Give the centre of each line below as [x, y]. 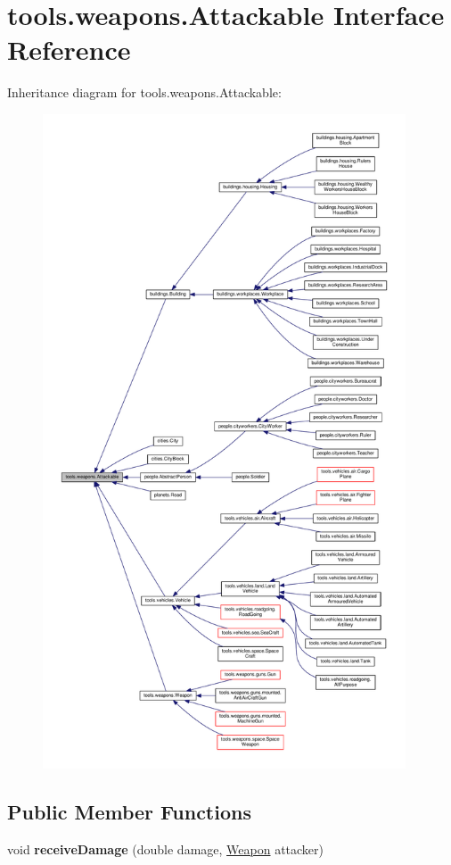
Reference [69, 50]
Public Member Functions [129, 812]
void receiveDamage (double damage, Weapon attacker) [166, 849]
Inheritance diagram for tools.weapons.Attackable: [144, 92]
